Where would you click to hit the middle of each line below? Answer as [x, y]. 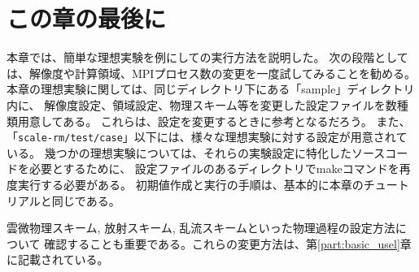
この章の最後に [87, 18]
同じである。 [86, 200]
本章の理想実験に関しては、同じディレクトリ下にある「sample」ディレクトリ [211, 89]
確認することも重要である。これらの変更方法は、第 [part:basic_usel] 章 [228, 243]
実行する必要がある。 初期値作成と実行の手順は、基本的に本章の [190, 184]
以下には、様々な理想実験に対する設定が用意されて [271, 137]
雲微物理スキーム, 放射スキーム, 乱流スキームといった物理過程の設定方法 [201, 228]
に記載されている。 [58, 259]
